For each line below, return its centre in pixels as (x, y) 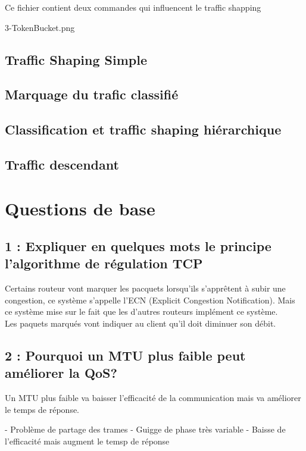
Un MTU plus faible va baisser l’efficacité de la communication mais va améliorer (153, 398)
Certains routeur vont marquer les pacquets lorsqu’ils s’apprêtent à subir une (145, 288)
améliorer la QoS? (61, 373)
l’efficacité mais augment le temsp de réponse (87, 441)
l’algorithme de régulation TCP (104, 263)
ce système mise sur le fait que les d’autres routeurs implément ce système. (141, 311)
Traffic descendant (62, 164)
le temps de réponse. (42, 409)
